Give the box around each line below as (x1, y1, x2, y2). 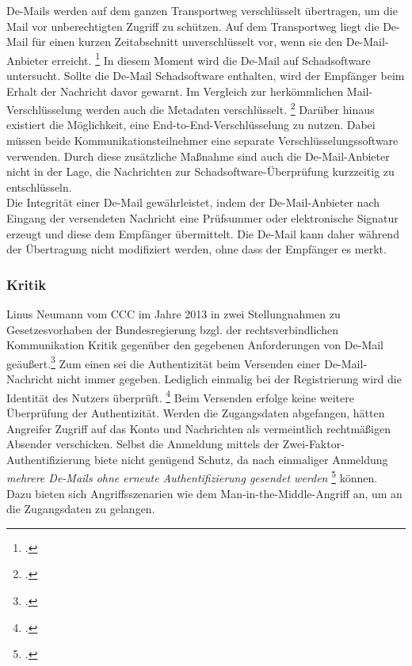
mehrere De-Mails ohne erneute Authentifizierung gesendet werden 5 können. (6, 467, 378, 485)
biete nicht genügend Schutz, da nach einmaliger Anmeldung (93, 451, 388, 467)
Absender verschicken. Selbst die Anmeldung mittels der (6, 436, 280, 452)
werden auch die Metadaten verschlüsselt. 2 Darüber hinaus (86, 99, 375, 117)
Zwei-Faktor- (282, 436, 345, 452)
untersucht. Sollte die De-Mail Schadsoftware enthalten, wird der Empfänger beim (6, 67, 405, 84)
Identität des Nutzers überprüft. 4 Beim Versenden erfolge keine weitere (6, 386, 354, 405)
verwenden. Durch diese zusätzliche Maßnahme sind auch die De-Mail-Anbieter (6, 147, 390, 164)
